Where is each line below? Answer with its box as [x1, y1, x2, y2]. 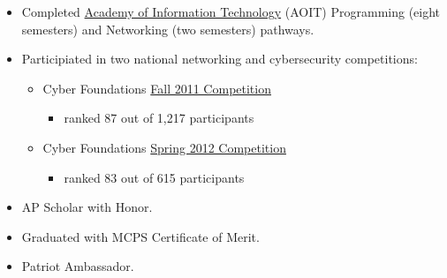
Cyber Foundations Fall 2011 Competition [42, 79, 271, 97]
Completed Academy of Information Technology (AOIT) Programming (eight [21, 3, 441, 20]
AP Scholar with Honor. [21, 198, 153, 216]
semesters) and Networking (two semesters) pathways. [21, 19, 314, 38]
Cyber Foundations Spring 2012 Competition [42, 138, 286, 156]
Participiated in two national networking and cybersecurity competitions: [21, 49, 418, 68]
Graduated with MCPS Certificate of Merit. [21, 227, 260, 245]
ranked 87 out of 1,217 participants [64, 109, 254, 127]
